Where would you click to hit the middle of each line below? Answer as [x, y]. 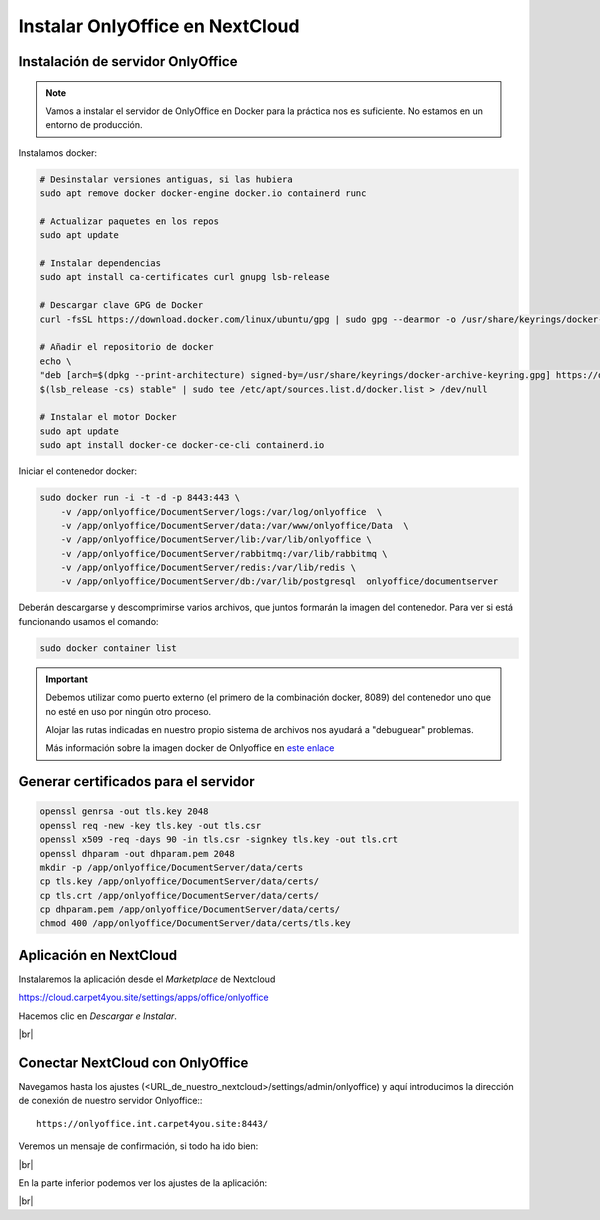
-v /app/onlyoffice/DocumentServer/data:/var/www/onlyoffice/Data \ [234, 525]
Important [67, 679]
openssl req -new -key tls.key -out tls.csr [150, 825]
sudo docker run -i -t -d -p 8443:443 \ [139, 498]
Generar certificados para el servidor [136, 781]
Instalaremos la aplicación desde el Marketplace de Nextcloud [147, 979]
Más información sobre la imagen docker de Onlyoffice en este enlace [190, 748]
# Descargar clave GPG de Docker [121, 305]
